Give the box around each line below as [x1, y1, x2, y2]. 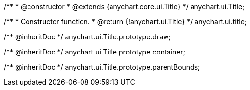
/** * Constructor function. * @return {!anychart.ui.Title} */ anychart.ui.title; [4, 18, 247, 26]
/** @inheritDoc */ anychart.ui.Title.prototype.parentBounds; [4, 63, 200, 71]
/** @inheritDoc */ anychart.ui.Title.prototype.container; [4, 48, 185, 56]
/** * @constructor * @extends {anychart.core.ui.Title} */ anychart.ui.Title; [4, 2, 245, 11]
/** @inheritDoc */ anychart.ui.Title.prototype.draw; [4, 33, 171, 41]
